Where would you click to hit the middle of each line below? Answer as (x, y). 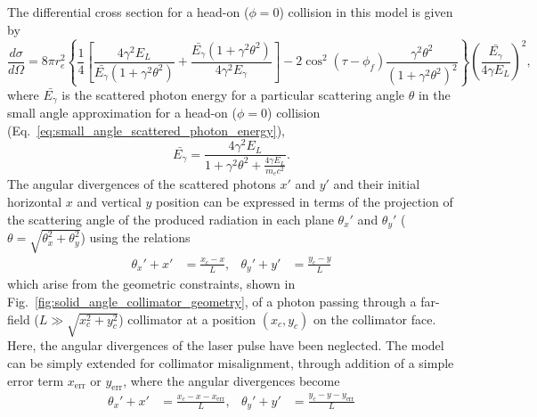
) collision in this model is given (366, 12)
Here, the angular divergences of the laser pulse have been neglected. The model (226, 345)
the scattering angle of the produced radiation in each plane (171, 219)
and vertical (109, 202)
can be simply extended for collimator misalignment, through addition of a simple (231, 362)
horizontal (35, 202)
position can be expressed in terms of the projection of (305, 202)
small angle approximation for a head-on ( (122, 113)
